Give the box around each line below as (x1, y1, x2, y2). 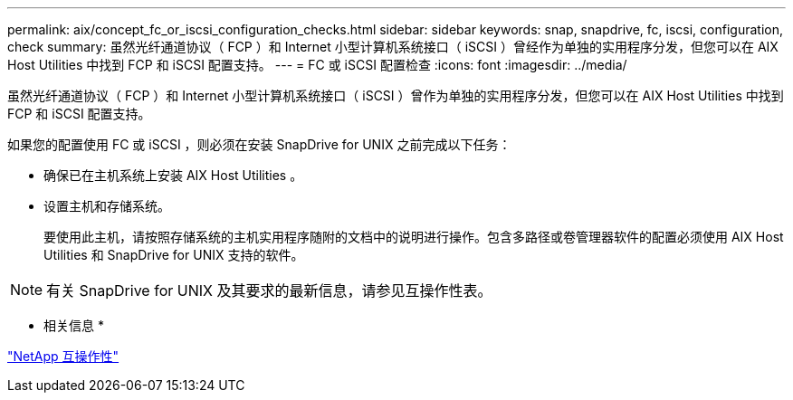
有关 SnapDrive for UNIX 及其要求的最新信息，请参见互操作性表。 (46, 281, 492, 300)
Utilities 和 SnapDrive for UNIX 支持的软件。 (43, 247, 304, 262)
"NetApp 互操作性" (7, 348, 119, 364)
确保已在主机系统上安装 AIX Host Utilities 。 (43, 167, 303, 183)
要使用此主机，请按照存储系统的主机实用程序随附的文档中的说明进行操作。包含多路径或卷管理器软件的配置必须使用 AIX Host (43, 229, 784, 244)
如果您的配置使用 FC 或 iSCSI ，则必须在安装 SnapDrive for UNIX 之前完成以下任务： (7, 137, 511, 152)
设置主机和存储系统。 (43, 198, 170, 214)
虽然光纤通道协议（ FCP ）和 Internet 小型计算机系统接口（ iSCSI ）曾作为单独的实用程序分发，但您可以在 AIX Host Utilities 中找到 (7, 88, 784, 103)
